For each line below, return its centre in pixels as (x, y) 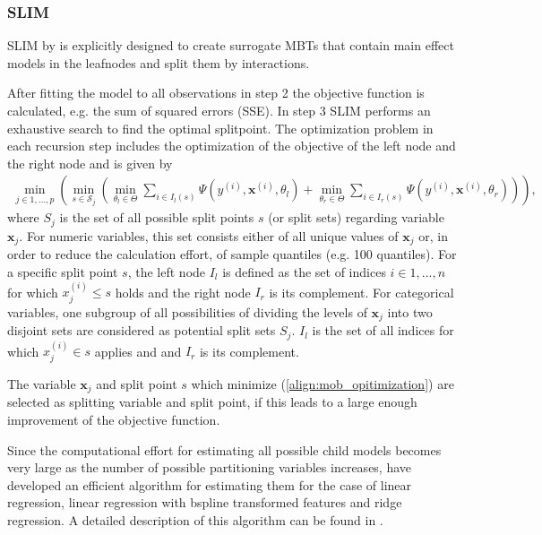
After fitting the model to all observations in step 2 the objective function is (216, 93)
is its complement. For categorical (361, 292)
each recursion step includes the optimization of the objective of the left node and (232, 146)
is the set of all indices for (383, 330)
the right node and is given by (90, 163)
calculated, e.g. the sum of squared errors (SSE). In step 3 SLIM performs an (219, 110)
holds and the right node (183, 292)
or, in (433, 235)
